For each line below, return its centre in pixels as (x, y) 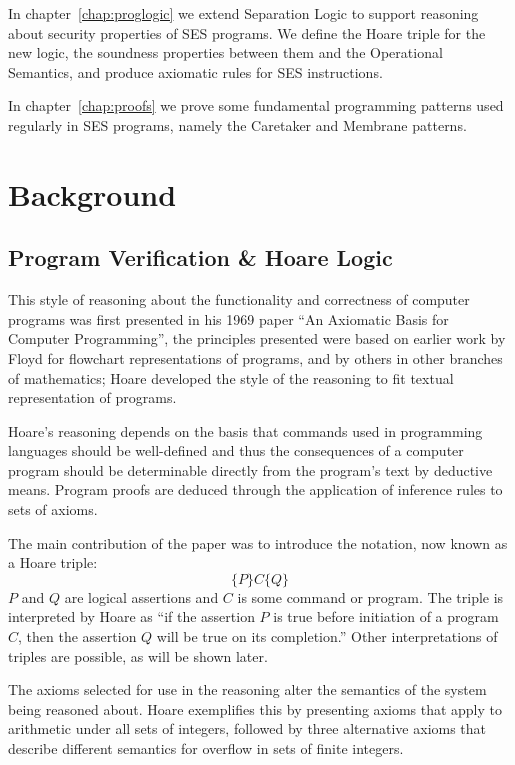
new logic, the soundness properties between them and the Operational (225, 52)
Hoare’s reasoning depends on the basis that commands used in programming (245, 430)
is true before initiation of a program (386, 616)
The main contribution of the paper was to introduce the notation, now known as (258, 542)
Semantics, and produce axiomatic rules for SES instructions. (195, 71)
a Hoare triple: (53, 562)
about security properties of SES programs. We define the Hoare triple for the (247, 32)
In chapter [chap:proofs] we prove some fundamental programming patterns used (256, 105)
